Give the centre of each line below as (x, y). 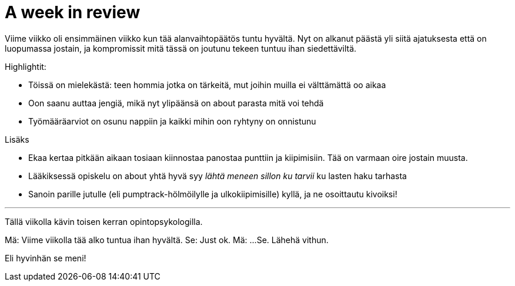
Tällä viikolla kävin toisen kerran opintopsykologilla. (104, 221)
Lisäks (17, 139)
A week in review (73, 12)
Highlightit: (26, 66)
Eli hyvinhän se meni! (46, 258)
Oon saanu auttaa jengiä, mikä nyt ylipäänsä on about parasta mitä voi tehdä (176, 103)
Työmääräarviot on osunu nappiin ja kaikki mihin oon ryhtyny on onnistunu (172, 121)
